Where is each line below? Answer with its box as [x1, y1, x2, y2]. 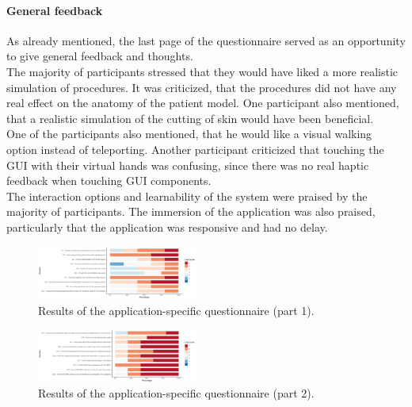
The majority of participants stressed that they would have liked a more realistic [6, 63, 399, 79]
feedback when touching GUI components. [6, 172, 212, 189]
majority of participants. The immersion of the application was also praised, [6, 203, 376, 220]
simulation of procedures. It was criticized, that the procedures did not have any [6, 79, 397, 95]
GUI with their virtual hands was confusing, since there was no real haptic [6, 156, 369, 173]
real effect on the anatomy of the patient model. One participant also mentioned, [6, 94, 399, 111]
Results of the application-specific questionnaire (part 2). [38, 385, 315, 401]
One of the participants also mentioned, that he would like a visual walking [6, 125, 372, 142]
